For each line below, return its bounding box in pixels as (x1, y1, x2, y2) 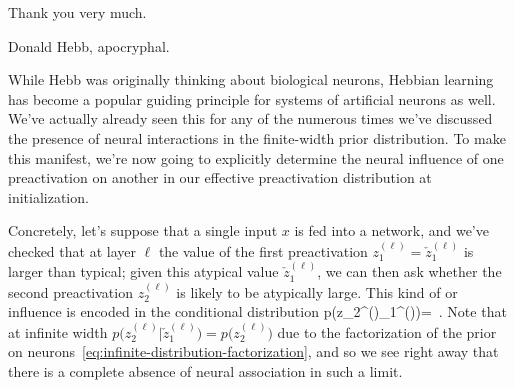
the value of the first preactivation (158, 240, 368, 261)
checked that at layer (8, 240, 136, 261)
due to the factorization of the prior (277, 321, 497, 342)
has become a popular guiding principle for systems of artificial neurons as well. (8, 88, 496, 109)
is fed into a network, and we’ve (294, 220, 489, 241)
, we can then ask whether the (317, 261, 502, 282)
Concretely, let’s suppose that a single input (8, 220, 278, 241)
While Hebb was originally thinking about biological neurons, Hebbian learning (8, 69, 494, 90)
